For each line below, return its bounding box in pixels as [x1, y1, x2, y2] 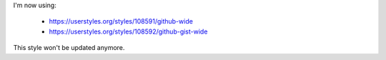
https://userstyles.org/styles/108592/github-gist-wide [49, 27, 208, 36]
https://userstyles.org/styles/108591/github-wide [49, 17, 193, 26]
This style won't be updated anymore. [13, 44, 125, 52]
